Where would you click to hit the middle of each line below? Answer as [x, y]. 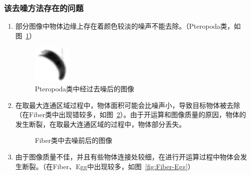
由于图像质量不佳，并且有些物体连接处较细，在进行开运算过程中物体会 [128, 156]
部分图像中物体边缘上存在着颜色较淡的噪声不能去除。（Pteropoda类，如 [128, 26]
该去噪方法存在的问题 [44, 8]
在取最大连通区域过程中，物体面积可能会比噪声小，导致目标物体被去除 [128, 105]
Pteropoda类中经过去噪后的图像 [84, 88]
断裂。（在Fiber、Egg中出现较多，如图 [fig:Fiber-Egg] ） [108, 166]
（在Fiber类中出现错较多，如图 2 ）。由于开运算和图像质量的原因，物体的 [131, 114]
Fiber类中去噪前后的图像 [73, 140]
